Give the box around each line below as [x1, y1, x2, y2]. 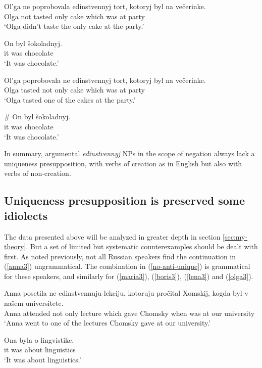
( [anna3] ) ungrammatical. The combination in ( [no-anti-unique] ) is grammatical [4, 261, 250, 271]
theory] [4, 241, 26, 252]
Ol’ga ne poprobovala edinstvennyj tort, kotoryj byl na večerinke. [4, 1, 206, 11]
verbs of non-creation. [4, 168, 71, 178]
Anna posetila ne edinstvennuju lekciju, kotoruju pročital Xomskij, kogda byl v [4, 288, 248, 298]
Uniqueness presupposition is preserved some [4, 193, 245, 208]
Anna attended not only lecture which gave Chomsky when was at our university [4, 307, 255, 318]
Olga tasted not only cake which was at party [4, 84, 145, 95]
